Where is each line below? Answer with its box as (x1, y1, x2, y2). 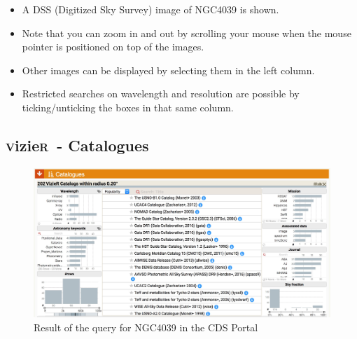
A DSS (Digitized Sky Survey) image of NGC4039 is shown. (22, 2, 279, 16)
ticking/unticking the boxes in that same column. (22, 99, 234, 114)
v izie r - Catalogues (6, 134, 149, 155)
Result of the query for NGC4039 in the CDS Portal (34, 319, 258, 334)
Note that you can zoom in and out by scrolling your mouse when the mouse (22, 25, 351, 40)
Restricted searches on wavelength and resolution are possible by (22, 86, 300, 101)
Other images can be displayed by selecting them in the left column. (22, 62, 315, 77)
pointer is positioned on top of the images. (22, 39, 204, 54)
